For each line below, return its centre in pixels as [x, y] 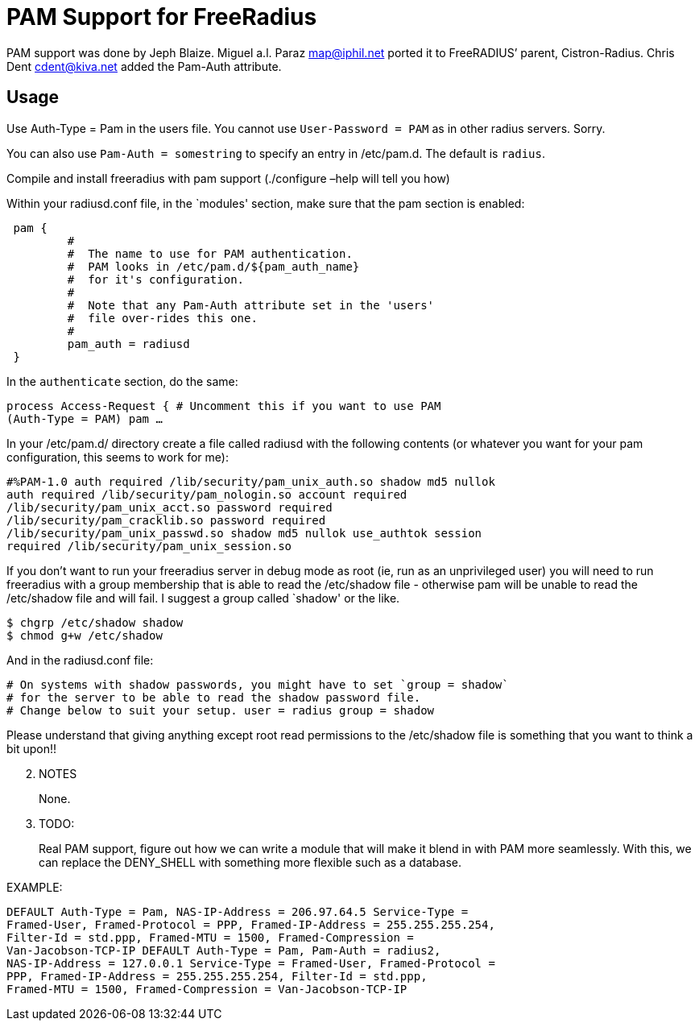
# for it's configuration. [156, 279]
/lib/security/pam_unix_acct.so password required [170, 507]
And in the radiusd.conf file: [80, 660]
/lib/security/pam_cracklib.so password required [166, 520]
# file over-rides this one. [162, 318]
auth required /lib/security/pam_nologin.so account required [207, 494]
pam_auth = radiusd [128, 344]
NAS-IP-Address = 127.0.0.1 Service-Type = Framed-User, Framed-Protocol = [251, 963]
